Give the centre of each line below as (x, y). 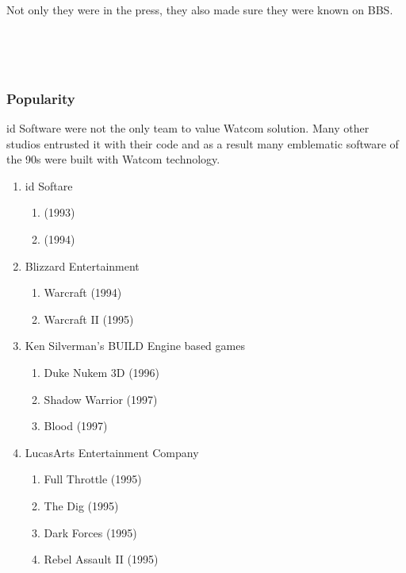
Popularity (41, 98)
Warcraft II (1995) (89, 319)
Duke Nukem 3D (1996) (102, 372)
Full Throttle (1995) (93, 479)
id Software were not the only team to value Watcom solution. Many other (188, 128)
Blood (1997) (76, 426)
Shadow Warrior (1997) (101, 399)
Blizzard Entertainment (82, 265)
